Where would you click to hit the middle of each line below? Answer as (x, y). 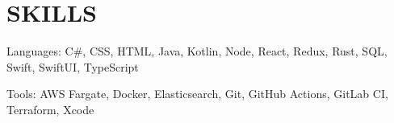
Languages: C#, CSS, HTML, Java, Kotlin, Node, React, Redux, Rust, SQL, (197, 51)
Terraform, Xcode (50, 109)
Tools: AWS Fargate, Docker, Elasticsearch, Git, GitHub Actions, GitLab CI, (197, 94)
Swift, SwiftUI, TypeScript (73, 66)
